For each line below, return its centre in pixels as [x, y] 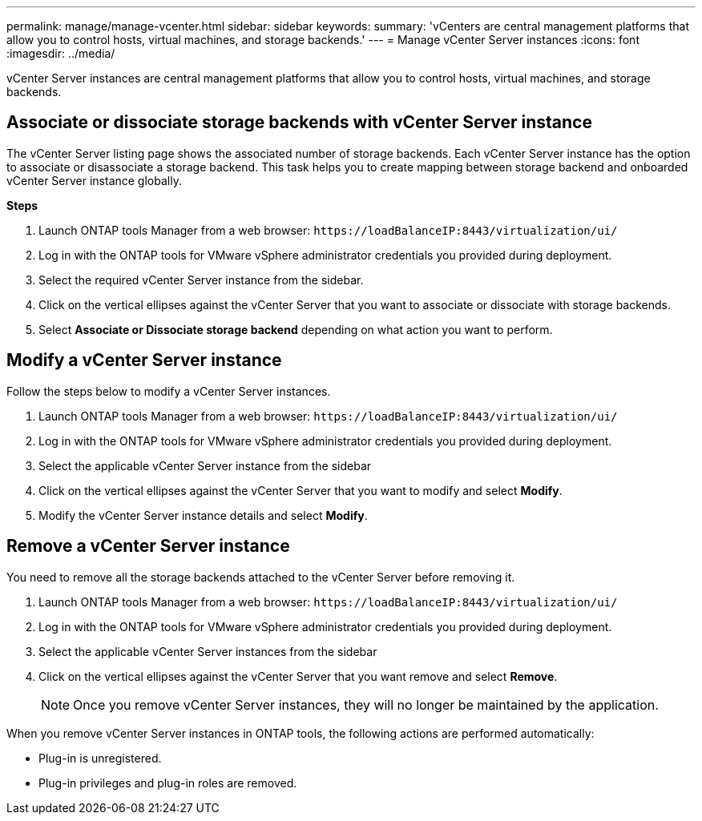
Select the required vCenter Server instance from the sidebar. [201, 280]
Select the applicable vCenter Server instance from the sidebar [205, 465]
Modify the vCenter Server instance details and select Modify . [203, 515]
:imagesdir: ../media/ [61, 53]
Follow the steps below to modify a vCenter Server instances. [169, 391]
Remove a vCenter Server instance [148, 546]
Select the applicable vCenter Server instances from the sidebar [208, 651]
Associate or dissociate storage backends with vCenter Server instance [299, 123]
